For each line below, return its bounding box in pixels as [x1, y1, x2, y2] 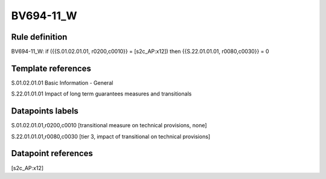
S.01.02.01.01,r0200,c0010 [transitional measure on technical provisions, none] [11, 122, 208, 129]
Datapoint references [11, 148, 94, 159]
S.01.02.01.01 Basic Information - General [11, 79, 113, 86]
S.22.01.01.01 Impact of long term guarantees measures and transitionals [11, 90, 192, 97]
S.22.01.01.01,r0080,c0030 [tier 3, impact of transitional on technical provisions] [11, 133, 211, 140]
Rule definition [11, 32, 68, 42]
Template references [11, 63, 92, 73]
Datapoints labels [11, 106, 78, 117]
